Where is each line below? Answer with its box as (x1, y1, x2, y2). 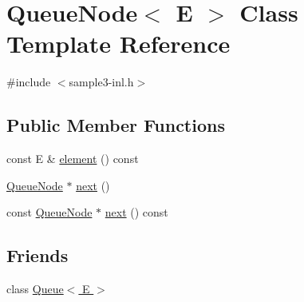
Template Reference (6, 27, 231, 60)
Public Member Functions (6, 113, 225, 137)
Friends (6, 243, 69, 268)
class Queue (6, 280, 64, 297)
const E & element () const (6, 150, 139, 167)
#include (6, 74, 51, 90)
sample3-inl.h (69, 74, 134, 90)
